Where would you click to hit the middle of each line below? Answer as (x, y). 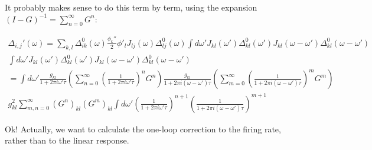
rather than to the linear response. (67, 140)
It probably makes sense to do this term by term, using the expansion (131, 7)
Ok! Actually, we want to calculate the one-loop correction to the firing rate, (143, 129)
